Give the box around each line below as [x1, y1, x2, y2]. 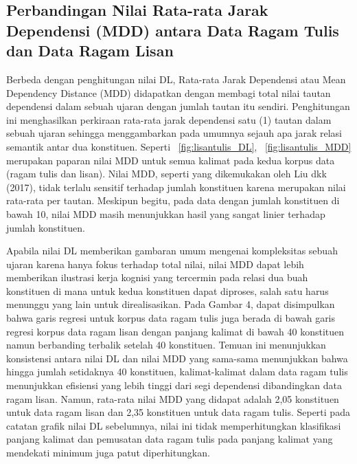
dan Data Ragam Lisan [6, 40, 174, 61]
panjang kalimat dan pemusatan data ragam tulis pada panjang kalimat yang [6, 432, 333, 446]
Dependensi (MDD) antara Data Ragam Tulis [6, 19, 339, 41]
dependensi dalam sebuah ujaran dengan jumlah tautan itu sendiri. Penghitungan [6, 99, 350, 113]
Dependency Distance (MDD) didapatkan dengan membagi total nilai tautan [6, 85, 331, 100]
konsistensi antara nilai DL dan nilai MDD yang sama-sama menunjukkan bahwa [6, 351, 348, 365]
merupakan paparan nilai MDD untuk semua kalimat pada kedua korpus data [6, 153, 335, 167]
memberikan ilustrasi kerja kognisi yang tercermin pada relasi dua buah [6, 270, 308, 285]
